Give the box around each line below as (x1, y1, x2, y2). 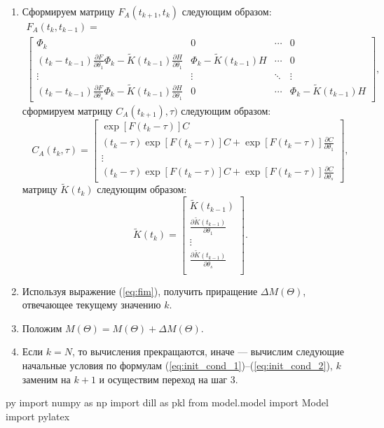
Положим (22, 320, 62, 335)
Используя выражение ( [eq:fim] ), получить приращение (22, 283, 258, 298)
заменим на (22, 371, 71, 386)
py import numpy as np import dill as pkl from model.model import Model (6, 395, 329, 410)
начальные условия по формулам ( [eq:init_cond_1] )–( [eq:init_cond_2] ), (22, 358, 333, 372)
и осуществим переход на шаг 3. (99, 371, 238, 386)
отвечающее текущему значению (22, 297, 161, 312)
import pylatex (6, 408, 70, 423)
